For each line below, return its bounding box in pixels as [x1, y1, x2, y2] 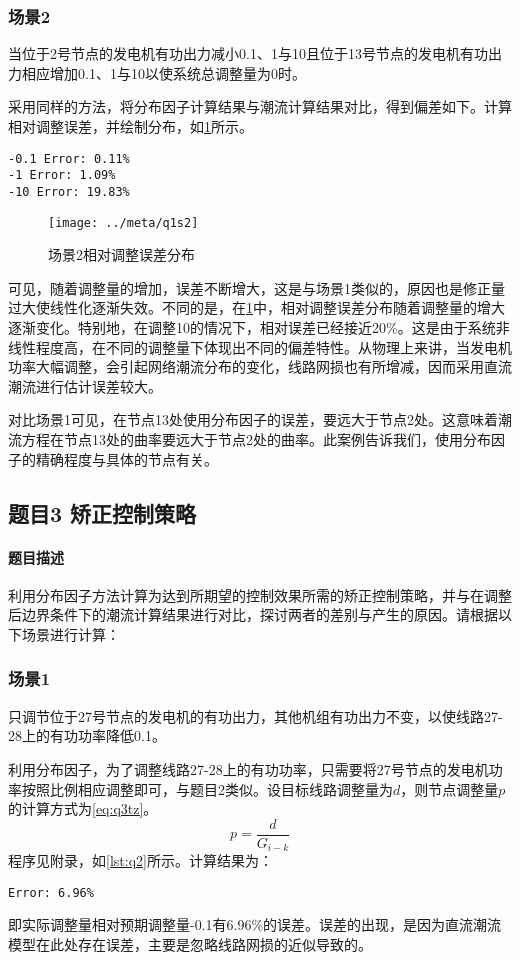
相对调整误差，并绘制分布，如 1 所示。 [8, 116, 253, 136]
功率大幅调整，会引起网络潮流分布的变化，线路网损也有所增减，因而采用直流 [8, 356, 512, 377]
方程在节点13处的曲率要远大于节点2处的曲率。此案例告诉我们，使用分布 [21, 428, 491, 449]
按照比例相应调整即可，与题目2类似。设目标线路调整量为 [21, 778, 393, 799]
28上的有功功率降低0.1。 [8, 725, 166, 746]
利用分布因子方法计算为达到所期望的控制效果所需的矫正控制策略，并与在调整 [8, 584, 512, 605]
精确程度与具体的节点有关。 [35, 448, 218, 469]
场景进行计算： [21, 623, 120, 644]
